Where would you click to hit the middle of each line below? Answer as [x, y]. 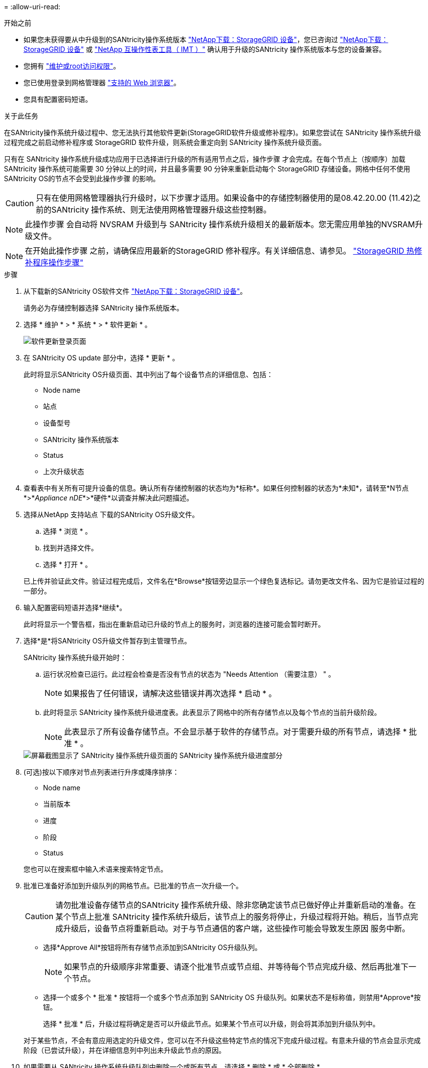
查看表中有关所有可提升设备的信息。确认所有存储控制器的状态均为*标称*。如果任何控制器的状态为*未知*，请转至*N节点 [216, 488]
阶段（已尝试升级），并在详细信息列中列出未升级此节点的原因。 [124, 1050]
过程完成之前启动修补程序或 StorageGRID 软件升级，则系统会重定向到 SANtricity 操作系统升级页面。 [165, 142]
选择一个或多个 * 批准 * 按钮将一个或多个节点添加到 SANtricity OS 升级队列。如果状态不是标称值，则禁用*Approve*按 [232, 997]
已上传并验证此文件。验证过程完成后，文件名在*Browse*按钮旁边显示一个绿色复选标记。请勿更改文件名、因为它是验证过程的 [224, 581]
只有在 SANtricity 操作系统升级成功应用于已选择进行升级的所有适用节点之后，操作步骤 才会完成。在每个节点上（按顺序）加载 [205, 159]
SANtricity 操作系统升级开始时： [75, 657]
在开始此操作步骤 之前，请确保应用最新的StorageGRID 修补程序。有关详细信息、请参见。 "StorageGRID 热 [220, 251]
